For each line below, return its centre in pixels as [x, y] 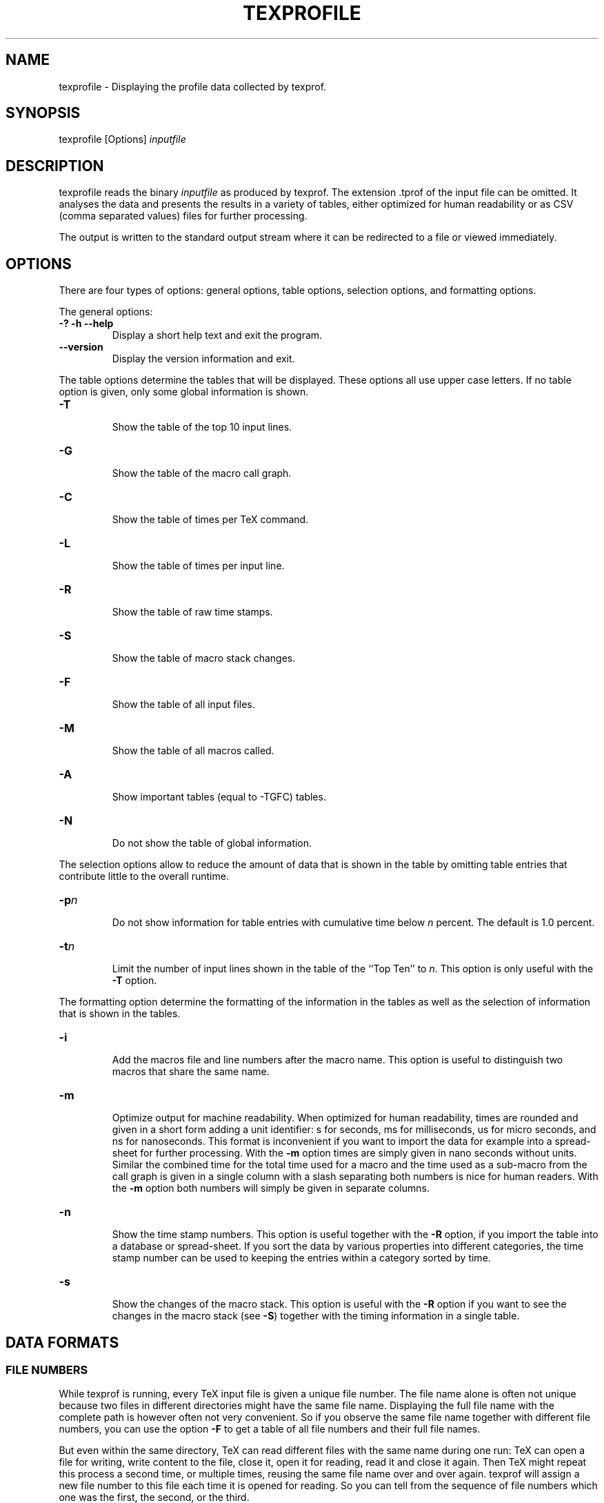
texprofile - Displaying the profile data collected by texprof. [193, 86]
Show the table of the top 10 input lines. [202, 427]
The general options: [106, 312]
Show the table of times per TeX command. [210, 520]
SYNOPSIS [43, 113]
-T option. [134, 981]
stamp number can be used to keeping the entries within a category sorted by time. [301, 1258]
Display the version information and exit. [203, 359]
